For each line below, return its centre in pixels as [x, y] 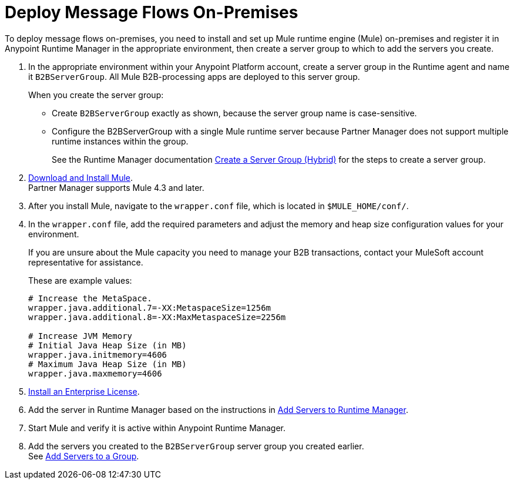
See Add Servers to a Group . [84, 456]
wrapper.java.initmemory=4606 [98, 354]
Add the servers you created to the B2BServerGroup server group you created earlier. [196, 446]
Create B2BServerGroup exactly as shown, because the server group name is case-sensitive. [234, 113]
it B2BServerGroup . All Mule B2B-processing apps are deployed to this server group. [194, 76]
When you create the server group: [96, 95]
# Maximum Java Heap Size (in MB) [107, 364]
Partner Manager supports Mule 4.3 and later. [116, 187]
